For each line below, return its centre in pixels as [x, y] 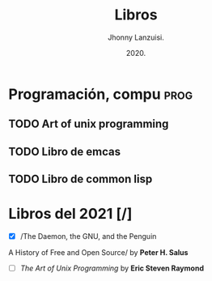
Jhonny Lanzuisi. [136, 37]
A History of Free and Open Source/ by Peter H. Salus [98, 253]
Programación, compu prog [101, 94]
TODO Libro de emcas [65, 151]
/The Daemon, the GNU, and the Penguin [88, 236]
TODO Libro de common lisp [81, 179]
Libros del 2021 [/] [70, 214]
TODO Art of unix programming [89, 124]
